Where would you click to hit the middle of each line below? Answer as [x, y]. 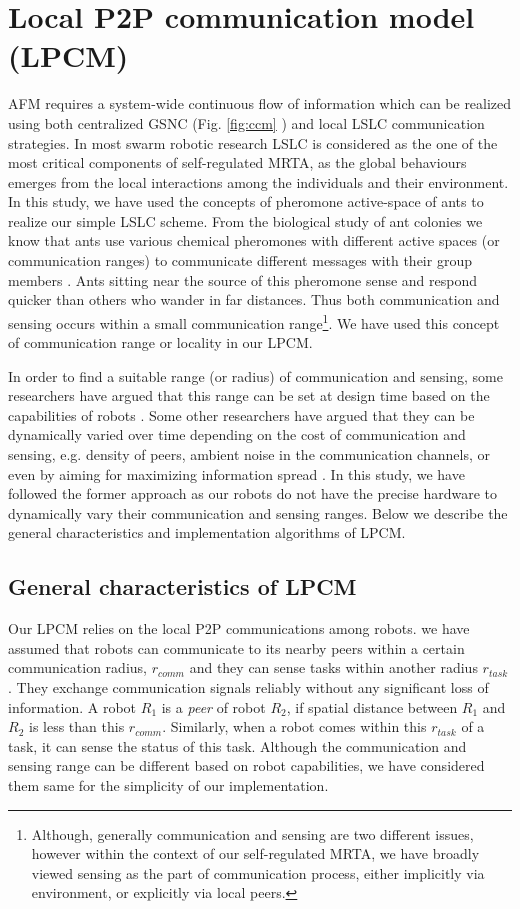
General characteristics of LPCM [182, 586]
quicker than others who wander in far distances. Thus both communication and [254, 299]
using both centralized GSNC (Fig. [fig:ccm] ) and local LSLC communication [246, 122]
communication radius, [77, 667]
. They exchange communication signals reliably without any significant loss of [248, 687]
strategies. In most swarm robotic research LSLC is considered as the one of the [253, 142]
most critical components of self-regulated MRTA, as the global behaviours [237, 162]
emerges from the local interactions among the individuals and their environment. [258, 181]
